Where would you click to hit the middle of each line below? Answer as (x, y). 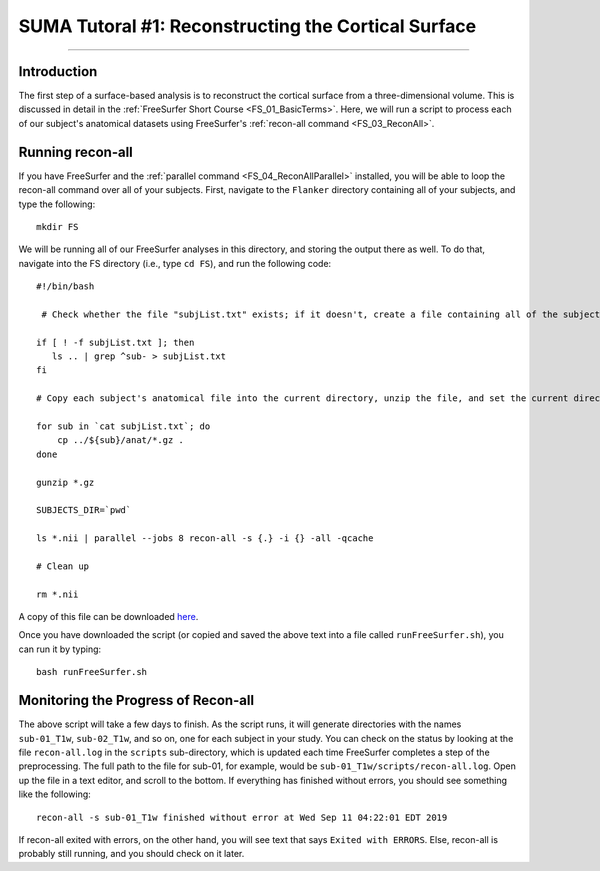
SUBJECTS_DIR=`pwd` (84, 510)
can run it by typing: (60, 649)
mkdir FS (57, 226)
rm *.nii (57, 594)
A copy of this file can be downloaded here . (108, 617)
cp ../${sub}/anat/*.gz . (120, 440)
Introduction (58, 71)
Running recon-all (76, 151)
